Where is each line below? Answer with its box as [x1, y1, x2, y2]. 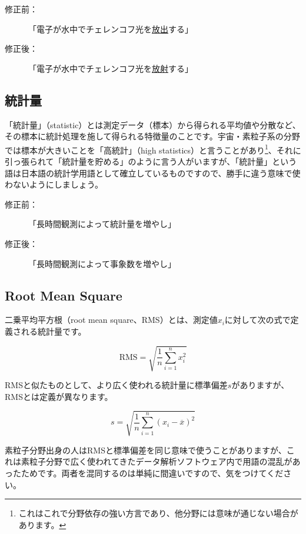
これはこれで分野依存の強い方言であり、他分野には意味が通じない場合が [18, 507, 298, 519]
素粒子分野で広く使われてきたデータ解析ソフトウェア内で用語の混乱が [21, 455, 292, 468]
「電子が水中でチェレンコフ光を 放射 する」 [28, 62, 193, 74]
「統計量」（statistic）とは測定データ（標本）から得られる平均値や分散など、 [5, 118, 301, 131]
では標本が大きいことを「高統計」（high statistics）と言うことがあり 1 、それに [5, 142, 301, 156]
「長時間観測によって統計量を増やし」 [28, 218, 176, 230]
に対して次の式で [224, 313, 291, 326]
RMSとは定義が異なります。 [5, 390, 113, 402]
